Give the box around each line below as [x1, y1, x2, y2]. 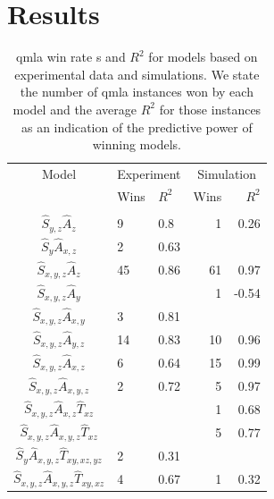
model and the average [12, 99, 137, 118]
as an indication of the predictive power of [21, 117, 253, 136]
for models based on [148, 47, 258, 66]
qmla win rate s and [16, 47, 126, 66]
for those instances [159, 99, 262, 118]
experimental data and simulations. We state [14, 64, 260, 83]
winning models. [92, 135, 181, 154]
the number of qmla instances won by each [20, 82, 253, 101]
